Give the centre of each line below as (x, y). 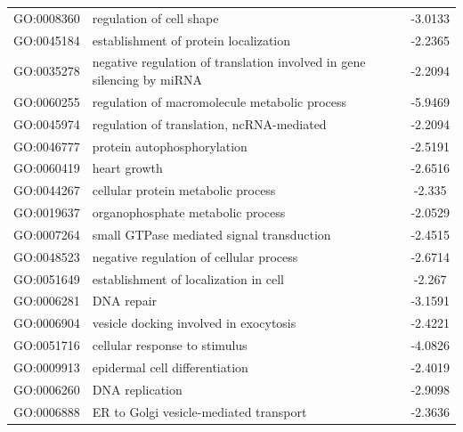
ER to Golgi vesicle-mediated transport (199, 411)
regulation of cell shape (155, 17)
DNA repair (125, 301)
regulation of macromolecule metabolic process (219, 101)
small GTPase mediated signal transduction (211, 234)
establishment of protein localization (191, 40)
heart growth (127, 168)
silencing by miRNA (147, 80)
